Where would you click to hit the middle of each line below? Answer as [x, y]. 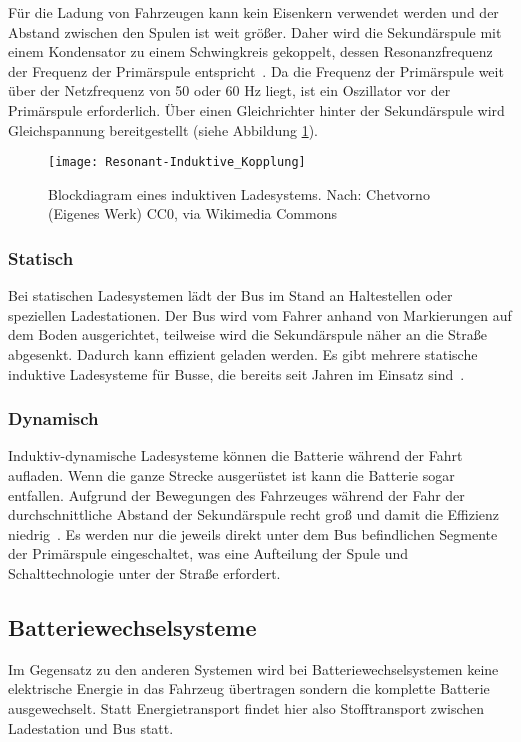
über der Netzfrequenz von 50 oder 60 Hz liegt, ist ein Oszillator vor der [229, 90]
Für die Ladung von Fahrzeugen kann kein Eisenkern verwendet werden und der [253, 12]
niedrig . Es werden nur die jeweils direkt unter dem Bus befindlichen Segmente [253, 533]
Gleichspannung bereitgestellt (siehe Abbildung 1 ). [163, 129]
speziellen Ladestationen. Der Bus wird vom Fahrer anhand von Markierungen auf [260, 314]
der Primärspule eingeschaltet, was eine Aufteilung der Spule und [208, 553]
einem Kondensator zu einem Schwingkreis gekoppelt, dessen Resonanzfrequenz [250, 51]
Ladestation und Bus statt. [91, 727]
